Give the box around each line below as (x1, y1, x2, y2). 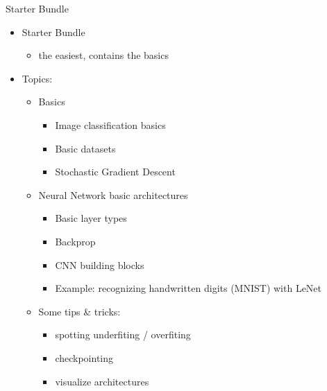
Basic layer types (55, 211, 127, 225)
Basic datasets (55, 141, 116, 155)
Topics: (22, 71, 53, 85)
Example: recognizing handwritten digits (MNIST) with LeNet (55, 281, 322, 295)
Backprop (55, 234, 96, 248)
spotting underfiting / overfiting (55, 327, 191, 342)
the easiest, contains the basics (38, 48, 169, 62)
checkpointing (55, 350, 114, 365)
